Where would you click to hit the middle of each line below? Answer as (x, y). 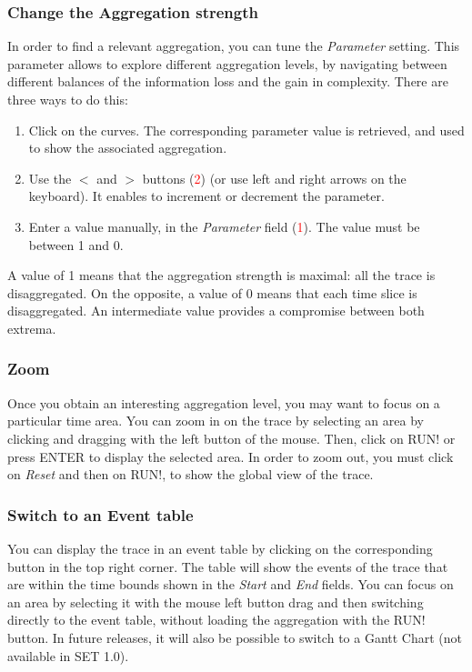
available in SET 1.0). (68, 655)
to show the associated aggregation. (128, 148)
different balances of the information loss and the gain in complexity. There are (228, 81)
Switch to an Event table (100, 514)
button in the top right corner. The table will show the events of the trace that (228, 566)
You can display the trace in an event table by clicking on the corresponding (220, 548)
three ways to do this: (68, 99)
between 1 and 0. (76, 244)
